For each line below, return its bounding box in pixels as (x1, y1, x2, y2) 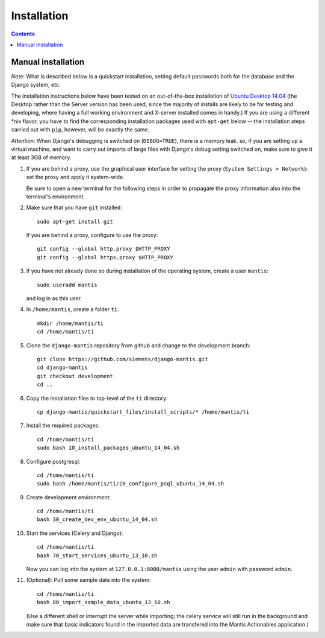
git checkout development (37, 373, 114, 379)
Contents (11, 30, 36, 37)
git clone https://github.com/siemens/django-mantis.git (37, 356, 209, 362)
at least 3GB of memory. (11, 154, 72, 161)
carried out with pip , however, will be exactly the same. (11, 126, 150, 133)
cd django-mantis (37, 364, 88, 371)
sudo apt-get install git (37, 218, 114, 225)
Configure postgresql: (26, 458, 81, 465)
